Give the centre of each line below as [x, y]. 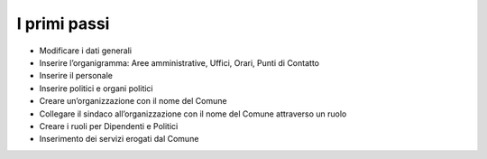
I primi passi [63, 23]
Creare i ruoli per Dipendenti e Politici [109, 126]
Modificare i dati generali [86, 51]
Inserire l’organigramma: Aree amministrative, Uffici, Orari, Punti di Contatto [179, 62]
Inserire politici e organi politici [96, 88]
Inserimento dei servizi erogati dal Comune [119, 139]
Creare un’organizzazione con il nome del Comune [133, 101]
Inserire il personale [76, 76]
